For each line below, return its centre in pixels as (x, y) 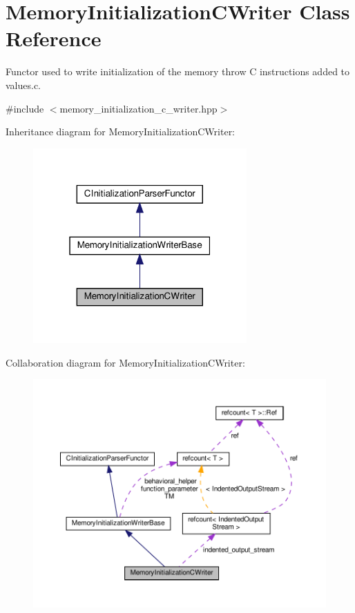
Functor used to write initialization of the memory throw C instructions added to (178, 71)
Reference (54, 38)
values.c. (23, 85)
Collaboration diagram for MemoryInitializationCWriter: (125, 362)
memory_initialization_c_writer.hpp (138, 108)
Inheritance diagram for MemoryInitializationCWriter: (121, 132)
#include (25, 108)
